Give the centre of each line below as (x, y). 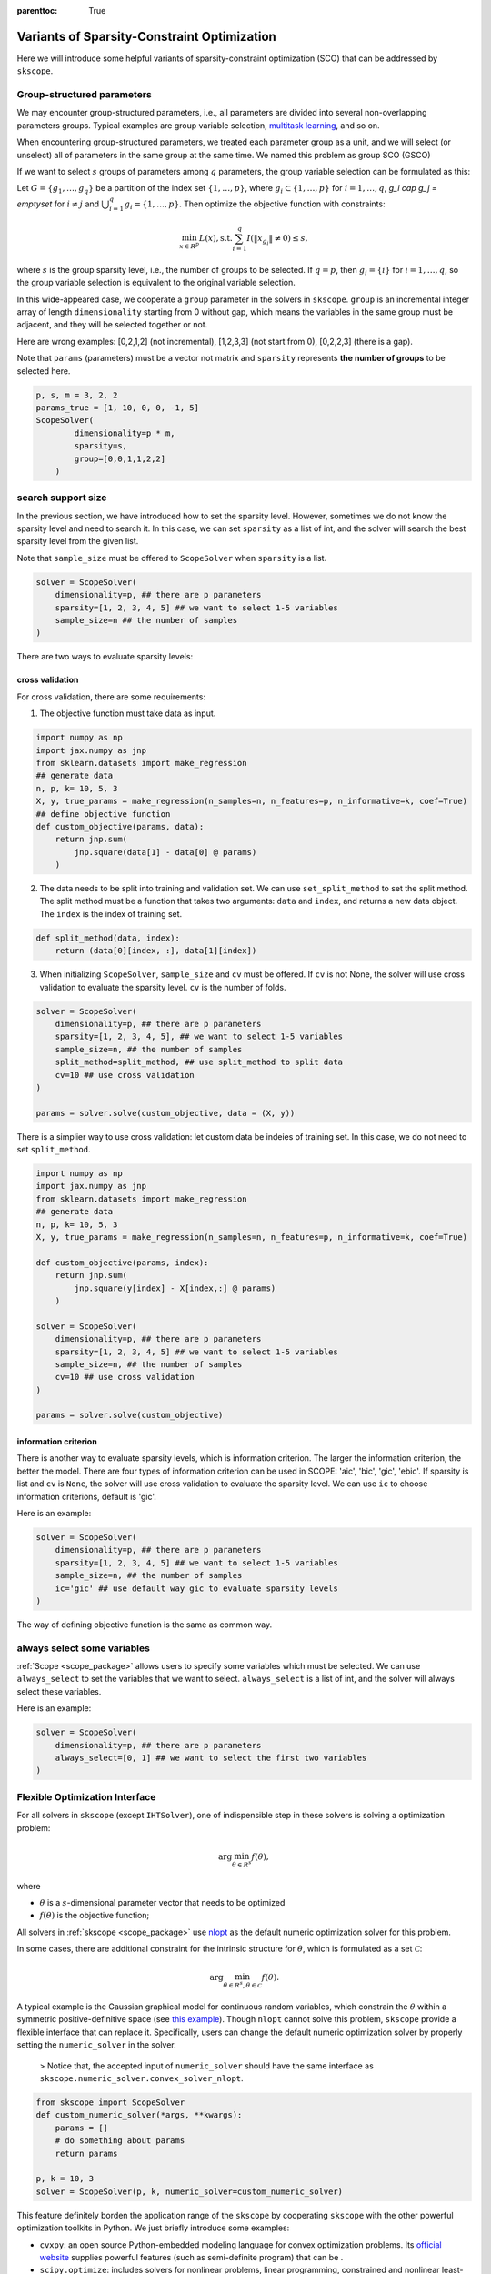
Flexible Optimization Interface (86, 1796)
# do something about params (120, 2141)
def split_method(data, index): (108, 938)
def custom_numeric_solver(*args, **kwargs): (139, 2115)
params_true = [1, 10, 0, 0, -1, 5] (118, 408)
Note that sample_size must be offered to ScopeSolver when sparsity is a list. (172, 558)
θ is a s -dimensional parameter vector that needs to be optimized (162, 1902)
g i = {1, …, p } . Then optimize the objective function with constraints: (255, 205)
